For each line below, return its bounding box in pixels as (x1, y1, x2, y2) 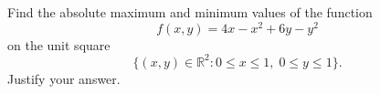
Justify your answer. (7, 68, 121, 88)
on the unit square (7, 35, 111, 54)
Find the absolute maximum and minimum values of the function (7, 3, 373, 21)
